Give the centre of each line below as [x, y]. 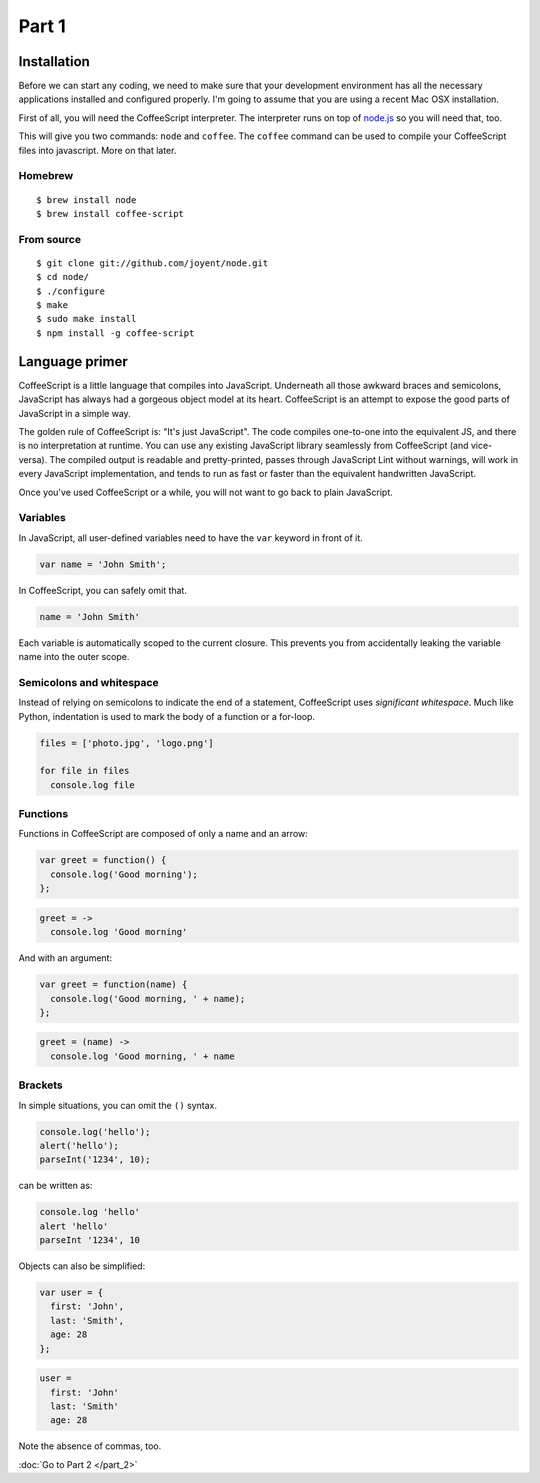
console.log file [92, 784]
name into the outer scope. [74, 656]
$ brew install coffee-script [110, 213]
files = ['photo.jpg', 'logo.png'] [126, 743]
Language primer [73, 361]
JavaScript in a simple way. [75, 413]
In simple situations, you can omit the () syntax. [118, 1105]
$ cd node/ [63, 277]
